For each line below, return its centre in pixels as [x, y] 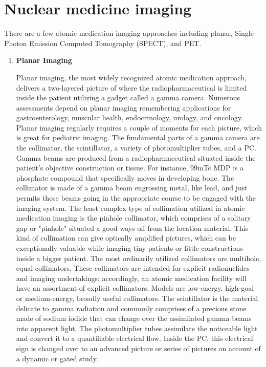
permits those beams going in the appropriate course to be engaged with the [136, 198]
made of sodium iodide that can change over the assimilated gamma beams [134, 318]
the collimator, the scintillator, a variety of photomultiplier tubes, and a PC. [136, 148]
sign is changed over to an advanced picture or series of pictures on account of [138, 348]
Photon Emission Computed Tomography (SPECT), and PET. [103, 43]
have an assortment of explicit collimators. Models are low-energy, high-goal [135, 288]
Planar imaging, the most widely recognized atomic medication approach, [131, 77]
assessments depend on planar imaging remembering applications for [124, 107]
